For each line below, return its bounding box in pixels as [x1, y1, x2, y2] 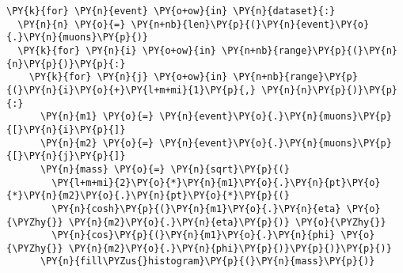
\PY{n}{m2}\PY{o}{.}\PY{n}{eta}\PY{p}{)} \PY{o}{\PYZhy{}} [68, 216, 386, 228]
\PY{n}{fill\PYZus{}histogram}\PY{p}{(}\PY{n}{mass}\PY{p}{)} [40, 256, 375, 267]
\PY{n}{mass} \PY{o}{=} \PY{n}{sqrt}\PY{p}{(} [40, 163, 290, 175]
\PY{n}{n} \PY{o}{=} [17, 18, 126, 30]
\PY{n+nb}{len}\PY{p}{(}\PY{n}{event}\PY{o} [131, 18, 370, 30]
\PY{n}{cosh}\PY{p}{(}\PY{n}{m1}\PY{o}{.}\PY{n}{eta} [51, 203, 341, 214]
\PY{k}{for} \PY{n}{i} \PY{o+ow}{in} [17, 44, 216, 56]
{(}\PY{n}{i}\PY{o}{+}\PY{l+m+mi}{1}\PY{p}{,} [6, 84, 256, 96]
